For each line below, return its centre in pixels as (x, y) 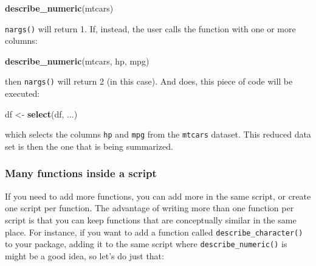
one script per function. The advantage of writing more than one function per (149, 208)
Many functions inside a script (81, 173)
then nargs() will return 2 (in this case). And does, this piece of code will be (149, 81)
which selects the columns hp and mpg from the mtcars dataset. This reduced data (158, 134)
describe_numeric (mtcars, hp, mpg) (77, 61)
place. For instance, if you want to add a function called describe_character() (154, 232)
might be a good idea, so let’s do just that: (84, 255)
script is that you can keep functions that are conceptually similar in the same (151, 219)
